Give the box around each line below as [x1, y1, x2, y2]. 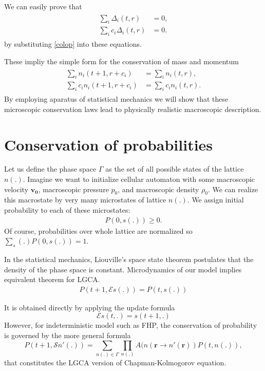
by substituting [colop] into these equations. [4, 39, 142, 49]
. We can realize [207, 183, 258, 194]
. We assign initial [187, 194, 244, 205]
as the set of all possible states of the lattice [105, 163, 244, 174]
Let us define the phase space [4, 163, 97, 174]
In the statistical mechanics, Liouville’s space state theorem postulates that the [4, 254, 254, 265]
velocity [4, 183, 29, 194]
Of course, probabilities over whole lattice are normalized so [4, 225, 193, 236]
